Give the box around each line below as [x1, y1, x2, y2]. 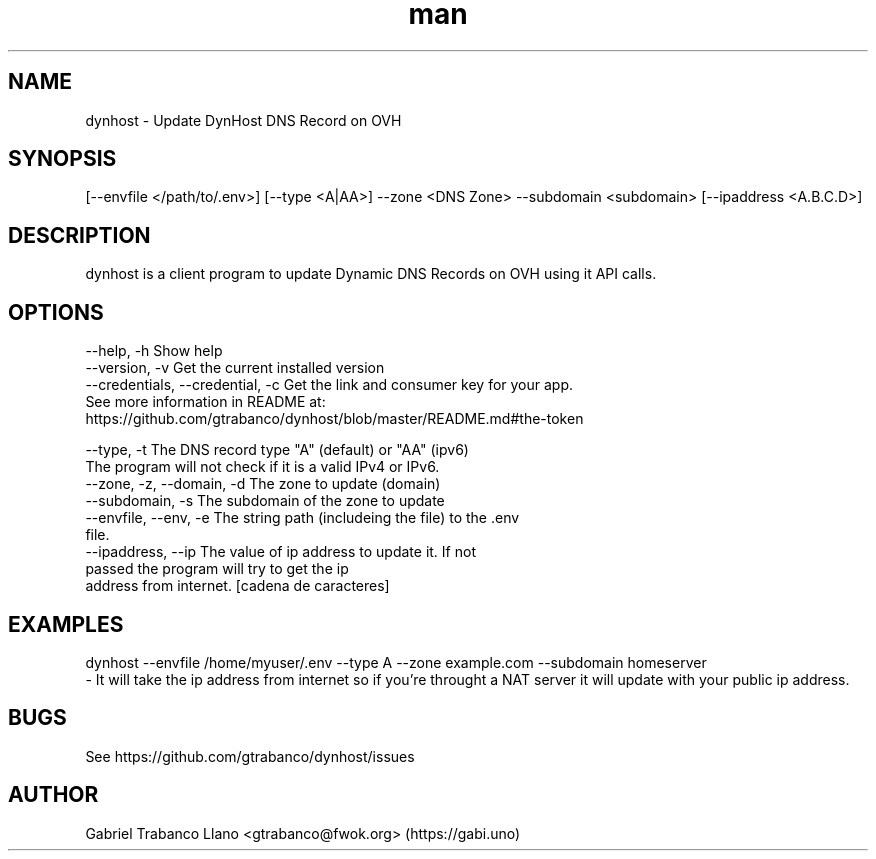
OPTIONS [8, 299, 104, 325]
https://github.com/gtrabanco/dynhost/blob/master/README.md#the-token [85, 410, 584, 428]
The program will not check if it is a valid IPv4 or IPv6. [85, 458, 440, 476]
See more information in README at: [85, 393, 326, 411]
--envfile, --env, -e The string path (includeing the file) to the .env [85, 509, 520, 527]
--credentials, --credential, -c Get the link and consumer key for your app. [85, 376, 574, 394]
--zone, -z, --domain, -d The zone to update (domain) [85, 475, 441, 493]
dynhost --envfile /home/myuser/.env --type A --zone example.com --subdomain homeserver [85, 653, 707, 671]
